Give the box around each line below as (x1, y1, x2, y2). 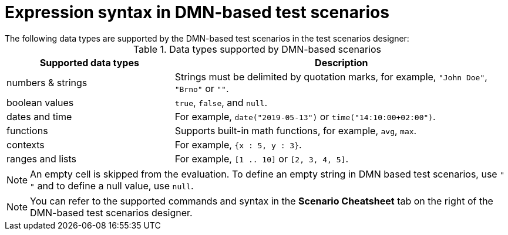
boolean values (6, 96, 74, 108)
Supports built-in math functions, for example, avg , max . (174, 124, 417, 137)
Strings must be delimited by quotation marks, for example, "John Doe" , (174, 70, 487, 83)
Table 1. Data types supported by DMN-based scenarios (133, 43, 382, 55)
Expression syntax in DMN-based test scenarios (5, 2, 389, 22)
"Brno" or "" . (174, 82, 229, 94)
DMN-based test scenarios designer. (30, 206, 193, 219)
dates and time (6, 110, 72, 122)
